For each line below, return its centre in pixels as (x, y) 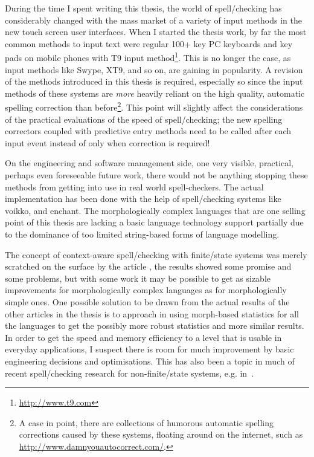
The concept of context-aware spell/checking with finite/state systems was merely (156, 254)
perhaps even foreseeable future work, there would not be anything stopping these (156, 175)
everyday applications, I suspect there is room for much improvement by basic (149, 349)
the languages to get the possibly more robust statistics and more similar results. (155, 326)
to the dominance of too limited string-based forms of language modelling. (142, 234)
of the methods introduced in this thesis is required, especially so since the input (154, 81)
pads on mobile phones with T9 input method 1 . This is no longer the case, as (148, 57)
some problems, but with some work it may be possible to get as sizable (138, 278)
